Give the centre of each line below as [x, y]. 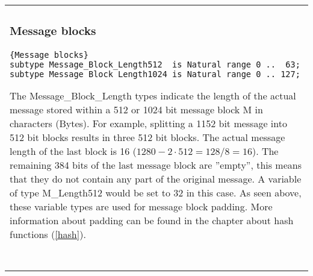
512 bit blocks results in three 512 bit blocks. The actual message [147, 137]
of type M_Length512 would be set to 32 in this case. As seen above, [156, 192]
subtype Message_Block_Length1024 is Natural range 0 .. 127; [155, 74]
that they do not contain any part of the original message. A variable [156, 178]
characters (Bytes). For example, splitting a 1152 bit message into [148, 123]
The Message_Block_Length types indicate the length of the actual [153, 95]
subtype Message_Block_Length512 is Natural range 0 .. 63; [155, 64]
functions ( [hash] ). [48, 234]
